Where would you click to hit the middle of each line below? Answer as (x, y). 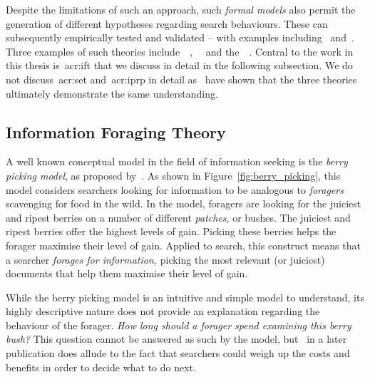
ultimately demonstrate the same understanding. (112, 93)
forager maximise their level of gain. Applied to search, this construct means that (183, 245)
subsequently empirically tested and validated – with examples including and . (180, 37)
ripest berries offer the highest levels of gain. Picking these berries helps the (171, 231)
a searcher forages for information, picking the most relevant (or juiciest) (165, 259)
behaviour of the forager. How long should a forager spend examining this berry (179, 325)
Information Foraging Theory (116, 131)
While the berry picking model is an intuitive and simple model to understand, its (185, 297)
